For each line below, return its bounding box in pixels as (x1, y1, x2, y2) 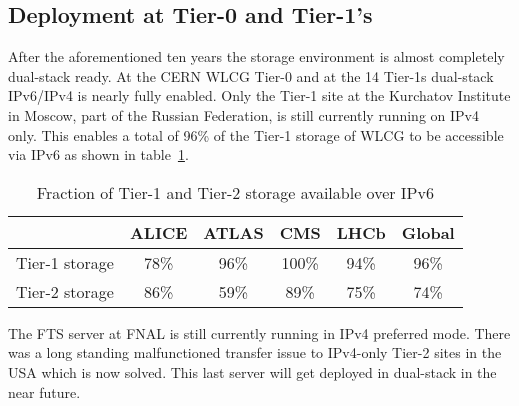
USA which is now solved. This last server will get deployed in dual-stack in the (8, 361, 497, 382)
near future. (8, 381, 81, 402)
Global (401, 220, 455, 244)
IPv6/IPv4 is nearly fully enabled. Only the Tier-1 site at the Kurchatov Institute (8, 85, 511, 106)
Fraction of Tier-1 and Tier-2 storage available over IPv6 (36, 180, 434, 204)
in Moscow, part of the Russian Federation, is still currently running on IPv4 (8, 104, 479, 125)
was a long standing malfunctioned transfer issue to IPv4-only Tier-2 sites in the (8, 342, 502, 363)
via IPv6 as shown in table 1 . (8, 144, 189, 165)
